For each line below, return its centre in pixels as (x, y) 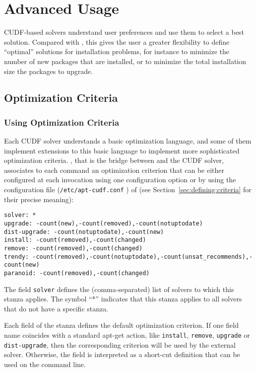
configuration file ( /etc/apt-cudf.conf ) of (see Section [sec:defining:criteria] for (128, 189)
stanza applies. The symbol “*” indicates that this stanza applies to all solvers (123, 299)
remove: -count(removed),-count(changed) (73, 248)
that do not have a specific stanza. (56, 308)
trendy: (17, 257)
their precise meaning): (39, 199)
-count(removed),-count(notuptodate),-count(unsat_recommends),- (143, 257)
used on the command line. (45, 364)
